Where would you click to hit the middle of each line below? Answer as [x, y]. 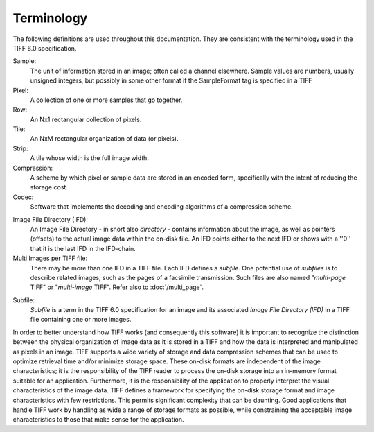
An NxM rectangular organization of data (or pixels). [104, 139]
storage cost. [49, 187]
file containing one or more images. [81, 320]
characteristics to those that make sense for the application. [98, 420]
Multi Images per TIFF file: [50, 258]
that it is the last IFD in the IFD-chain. [83, 248]
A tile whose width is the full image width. [89, 158]
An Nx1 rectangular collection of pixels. [86, 119]
